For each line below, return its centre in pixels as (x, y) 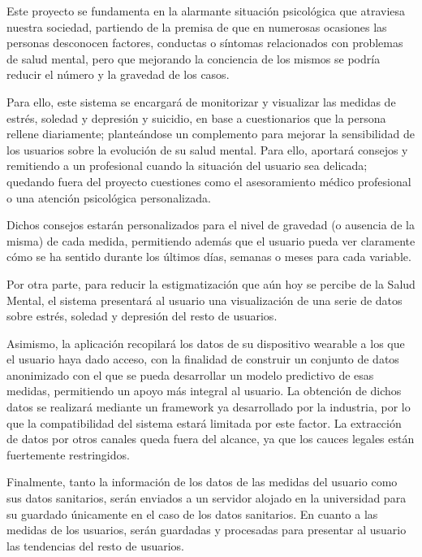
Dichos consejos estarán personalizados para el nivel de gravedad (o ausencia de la (211, 225)
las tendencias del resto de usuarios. (96, 545)
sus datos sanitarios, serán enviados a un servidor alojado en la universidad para (207, 498)
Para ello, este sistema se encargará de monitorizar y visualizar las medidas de (201, 101)
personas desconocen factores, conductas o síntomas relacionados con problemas (205, 43)
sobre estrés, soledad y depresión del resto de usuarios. (142, 316)
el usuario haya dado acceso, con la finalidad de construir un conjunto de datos (203, 359)
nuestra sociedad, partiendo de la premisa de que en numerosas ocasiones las (197, 26)
